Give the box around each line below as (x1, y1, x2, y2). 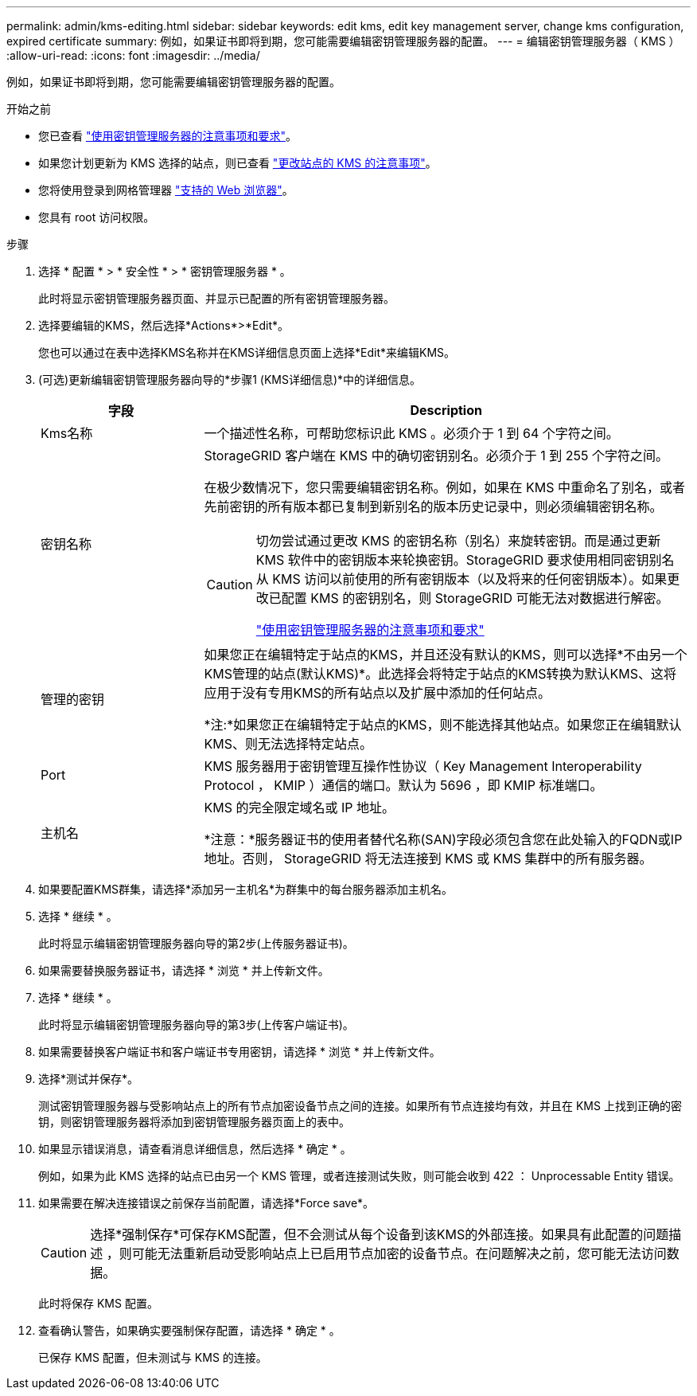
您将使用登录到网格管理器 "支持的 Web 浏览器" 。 (38, 183, 294, 197)
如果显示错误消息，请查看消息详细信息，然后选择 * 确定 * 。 (38, 1142, 352, 1156)
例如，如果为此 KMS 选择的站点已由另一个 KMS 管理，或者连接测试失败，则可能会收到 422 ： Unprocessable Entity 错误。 (38, 1169, 680, 1183)
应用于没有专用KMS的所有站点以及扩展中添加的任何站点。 (204, 685, 551, 701)
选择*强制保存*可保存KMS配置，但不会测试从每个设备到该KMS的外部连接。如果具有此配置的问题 (90, 1226, 669, 1242)
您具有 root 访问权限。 (38, 210, 155, 224)
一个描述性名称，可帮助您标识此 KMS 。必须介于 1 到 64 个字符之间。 (204, 425, 619, 441)
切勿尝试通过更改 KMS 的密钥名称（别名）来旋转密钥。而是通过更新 (255, 533, 661, 549)
